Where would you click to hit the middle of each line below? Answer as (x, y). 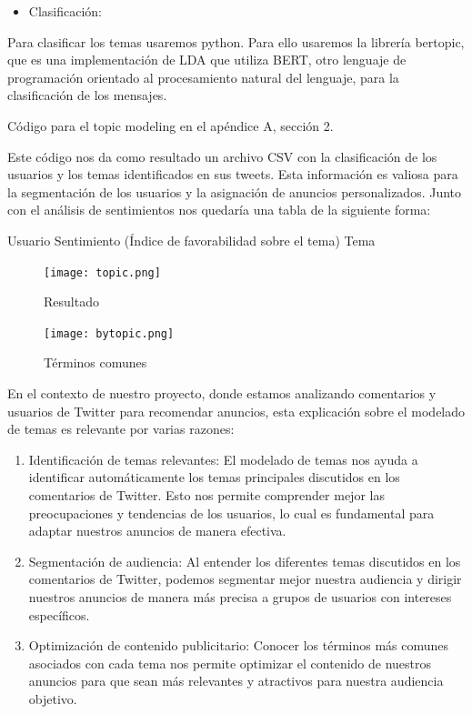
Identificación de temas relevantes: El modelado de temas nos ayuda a (223, 459)
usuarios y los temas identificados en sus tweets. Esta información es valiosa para (233, 174)
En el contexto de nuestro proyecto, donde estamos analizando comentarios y (222, 393)
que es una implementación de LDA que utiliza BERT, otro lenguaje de (207, 60)
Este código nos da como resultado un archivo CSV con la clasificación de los (222, 156)
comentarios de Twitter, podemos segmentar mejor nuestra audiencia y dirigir (245, 579)
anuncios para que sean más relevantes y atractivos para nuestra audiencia (236, 681)
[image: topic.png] (102, 272)
